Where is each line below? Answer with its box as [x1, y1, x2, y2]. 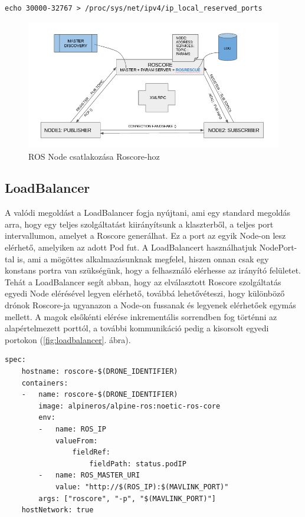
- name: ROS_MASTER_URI [38, 471, 140, 480]
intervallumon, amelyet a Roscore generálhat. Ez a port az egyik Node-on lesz [5, 229, 286, 242]
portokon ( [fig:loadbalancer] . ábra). [5, 333, 131, 345]
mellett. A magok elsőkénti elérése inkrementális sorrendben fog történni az [5, 310, 277, 322]
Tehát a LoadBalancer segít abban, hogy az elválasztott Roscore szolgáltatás [5, 275, 281, 288]
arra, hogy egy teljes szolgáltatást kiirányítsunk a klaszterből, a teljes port [5, 218, 274, 230]
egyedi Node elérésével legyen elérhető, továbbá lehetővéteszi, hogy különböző [5, 287, 285, 299]
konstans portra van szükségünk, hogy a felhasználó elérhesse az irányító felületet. [5, 264, 301, 276]
